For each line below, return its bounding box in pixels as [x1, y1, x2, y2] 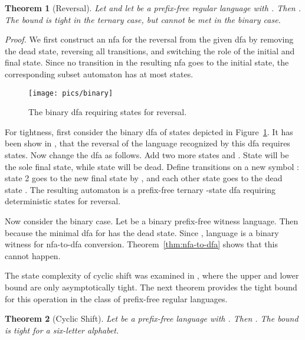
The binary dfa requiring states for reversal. [28, 106, 187, 118]
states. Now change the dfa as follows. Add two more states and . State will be [5, 149, 289, 161]
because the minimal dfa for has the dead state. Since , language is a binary [5, 226, 279, 238]
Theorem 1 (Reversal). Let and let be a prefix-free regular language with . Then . [5, 2, 301, 14]
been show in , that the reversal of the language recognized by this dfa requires [5, 137, 290, 149]
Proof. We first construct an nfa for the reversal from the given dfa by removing [5, 33, 294, 45]
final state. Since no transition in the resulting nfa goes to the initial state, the [5, 56, 289, 68]
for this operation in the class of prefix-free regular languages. [5, 292, 228, 305]
